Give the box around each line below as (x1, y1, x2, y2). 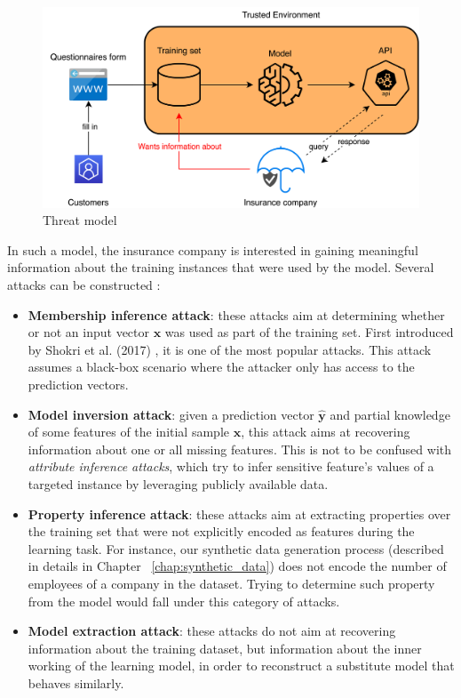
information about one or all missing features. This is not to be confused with (28, 439, 452, 458)
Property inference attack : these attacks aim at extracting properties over (28, 504, 451, 523)
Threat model (43, 211, 117, 229)
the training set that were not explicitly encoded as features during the (28, 522, 415, 541)
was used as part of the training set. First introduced (164, 323, 454, 341)
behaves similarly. (28, 673, 124, 692)
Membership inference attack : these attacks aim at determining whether (28, 305, 445, 324)
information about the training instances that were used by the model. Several (7, 258, 434, 277)
